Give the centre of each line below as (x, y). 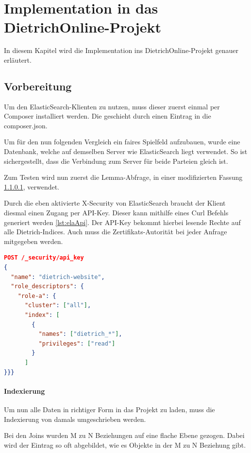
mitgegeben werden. (33, 241)
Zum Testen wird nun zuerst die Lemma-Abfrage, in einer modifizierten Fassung (123, 177)
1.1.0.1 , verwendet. (32, 186)
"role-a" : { (37, 296)
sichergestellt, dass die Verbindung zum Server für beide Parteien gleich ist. (116, 161)
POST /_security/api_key (44, 258)
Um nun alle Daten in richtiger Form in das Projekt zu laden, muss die (109, 409)
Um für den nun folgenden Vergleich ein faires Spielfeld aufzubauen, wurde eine (122, 142)
